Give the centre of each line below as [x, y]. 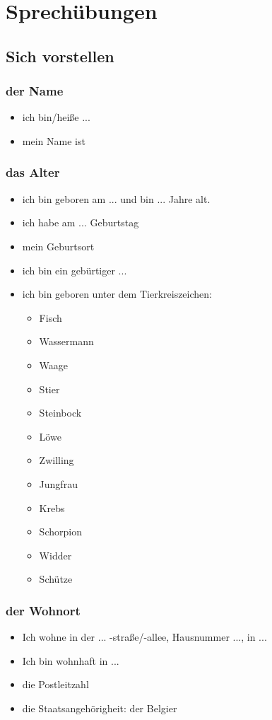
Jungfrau [58, 483]
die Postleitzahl [55, 684]
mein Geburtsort [58, 246]
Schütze [56, 579]
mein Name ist [54, 140]
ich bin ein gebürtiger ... [75, 270]
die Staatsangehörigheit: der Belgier [100, 708]
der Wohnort [43, 610]
